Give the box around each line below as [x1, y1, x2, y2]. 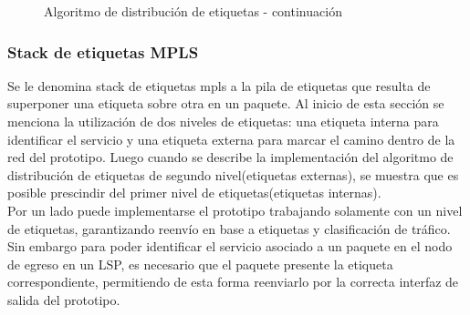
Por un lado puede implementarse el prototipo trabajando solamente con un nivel [7, 200, 463, 219]
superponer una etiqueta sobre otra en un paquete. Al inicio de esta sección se [7, 94, 444, 113]
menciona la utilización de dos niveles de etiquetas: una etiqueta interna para [7, 112, 439, 130]
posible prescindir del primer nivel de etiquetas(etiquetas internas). [7, 183, 381, 202]
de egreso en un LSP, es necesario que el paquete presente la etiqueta [7, 254, 393, 273]
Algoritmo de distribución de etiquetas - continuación [44, 2, 342, 20]
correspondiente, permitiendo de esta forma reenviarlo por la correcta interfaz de [7, 272, 459, 291]
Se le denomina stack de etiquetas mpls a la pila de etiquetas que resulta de [7, 76, 431, 95]
